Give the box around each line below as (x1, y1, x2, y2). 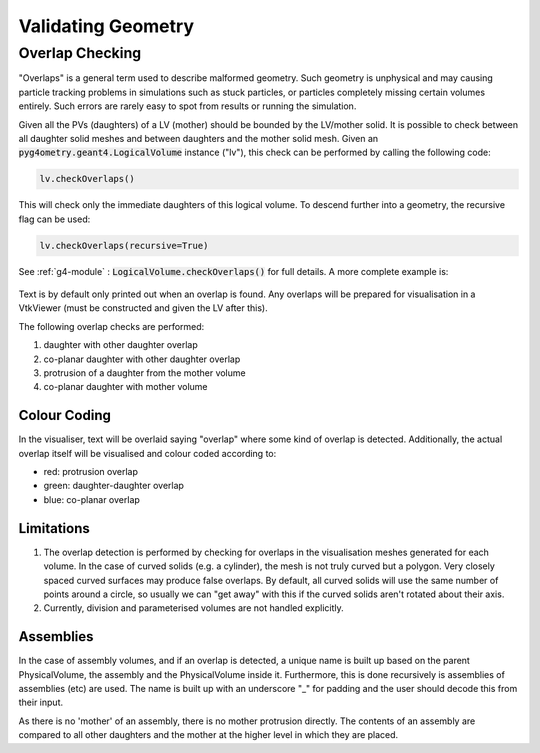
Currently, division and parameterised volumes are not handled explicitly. (43, 602, 344, 614)
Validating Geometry (18, 15, 195, 37)
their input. (18, 696, 64, 709)
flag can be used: (18, 213, 91, 225)
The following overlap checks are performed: (18, 320, 205, 332)
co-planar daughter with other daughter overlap (43, 353, 241, 365)
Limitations (18, 520, 90, 537)
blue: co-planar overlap (43, 493, 140, 505)
